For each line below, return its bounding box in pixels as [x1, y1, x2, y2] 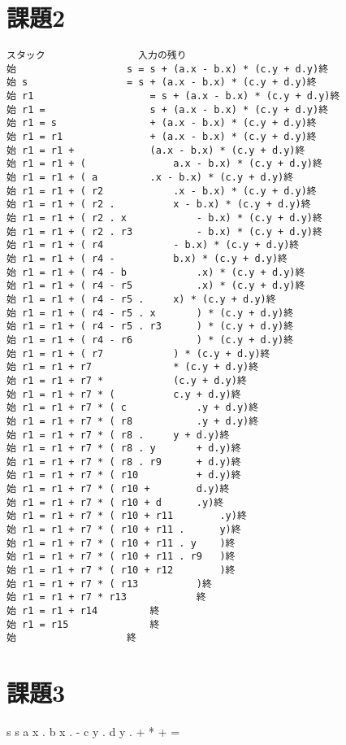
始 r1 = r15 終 [6, 618, 160, 630]
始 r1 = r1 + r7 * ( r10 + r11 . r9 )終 [6, 551, 236, 563]
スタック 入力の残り [6, 50, 187, 62]
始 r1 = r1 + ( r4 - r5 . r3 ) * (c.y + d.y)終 [6, 320, 294, 333]
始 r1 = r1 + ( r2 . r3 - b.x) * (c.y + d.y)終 [6, 225, 322, 237]
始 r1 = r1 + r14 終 [6, 605, 160, 617]
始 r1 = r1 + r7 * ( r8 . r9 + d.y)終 [6, 455, 241, 468]
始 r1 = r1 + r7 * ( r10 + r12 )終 [6, 564, 236, 577]
